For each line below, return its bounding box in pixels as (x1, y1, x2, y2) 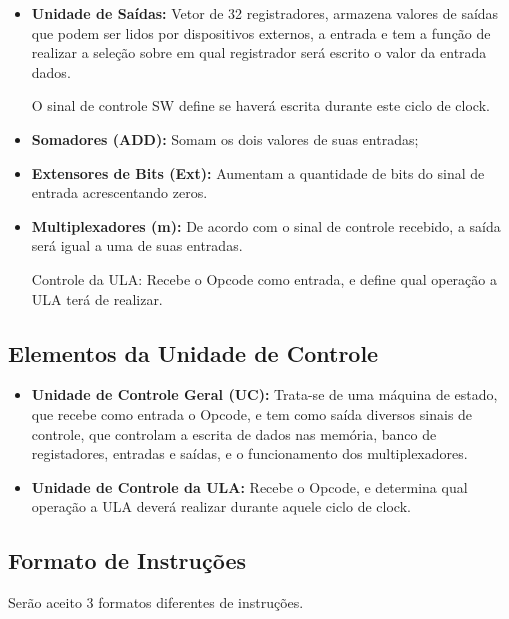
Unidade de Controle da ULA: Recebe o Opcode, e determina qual (31, 476, 468, 497)
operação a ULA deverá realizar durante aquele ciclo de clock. (31, 496, 411, 517)
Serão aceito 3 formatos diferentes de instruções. (8, 592, 304, 613)
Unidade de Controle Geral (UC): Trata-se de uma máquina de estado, (31, 384, 498, 405)
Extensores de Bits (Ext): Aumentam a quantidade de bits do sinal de (31, 162, 485, 183)
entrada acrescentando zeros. (31, 182, 208, 203)
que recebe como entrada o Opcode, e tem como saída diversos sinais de (31, 403, 473, 424)
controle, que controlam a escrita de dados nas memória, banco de (31, 423, 437, 444)
